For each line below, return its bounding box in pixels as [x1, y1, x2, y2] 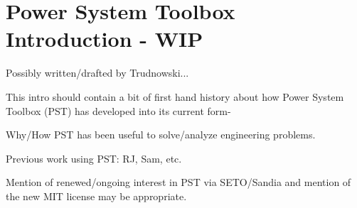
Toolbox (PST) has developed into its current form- [6, 103, 231, 118]
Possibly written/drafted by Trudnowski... [6, 65, 189, 80]
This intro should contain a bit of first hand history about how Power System [6, 89, 344, 104]
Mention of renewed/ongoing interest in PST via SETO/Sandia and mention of [6, 175, 351, 190]
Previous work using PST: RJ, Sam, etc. [6, 150, 182, 165]
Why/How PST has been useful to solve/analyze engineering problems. [6, 127, 316, 142]
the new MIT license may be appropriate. [6, 188, 187, 203]
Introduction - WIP [6, 24, 203, 53]
